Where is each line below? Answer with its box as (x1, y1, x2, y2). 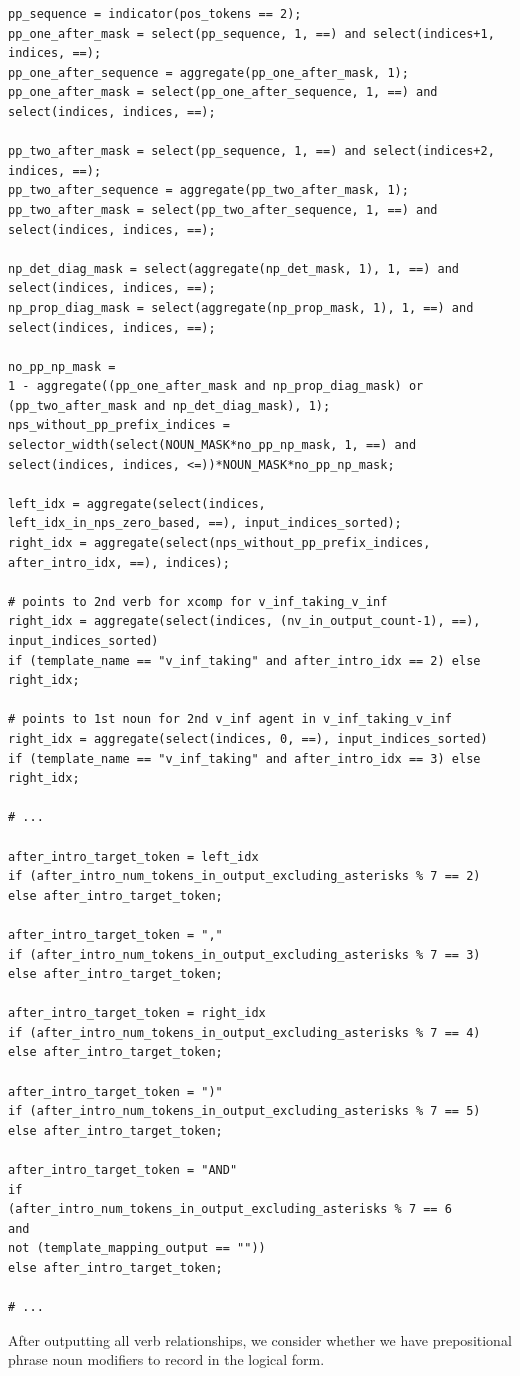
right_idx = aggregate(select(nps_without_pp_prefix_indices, (8, 536, 431, 551)
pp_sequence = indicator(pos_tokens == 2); (8, 7, 302, 21)
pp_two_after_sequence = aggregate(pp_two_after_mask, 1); (8, 183, 409, 198)
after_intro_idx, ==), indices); (8, 555, 230, 570)
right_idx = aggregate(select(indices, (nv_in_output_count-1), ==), (8, 614, 481, 629)
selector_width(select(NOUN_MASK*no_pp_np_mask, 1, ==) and (8, 438, 417, 453)
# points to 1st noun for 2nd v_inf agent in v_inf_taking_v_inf (8, 712, 452, 727)
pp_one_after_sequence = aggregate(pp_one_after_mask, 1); (8, 65, 409, 80)
